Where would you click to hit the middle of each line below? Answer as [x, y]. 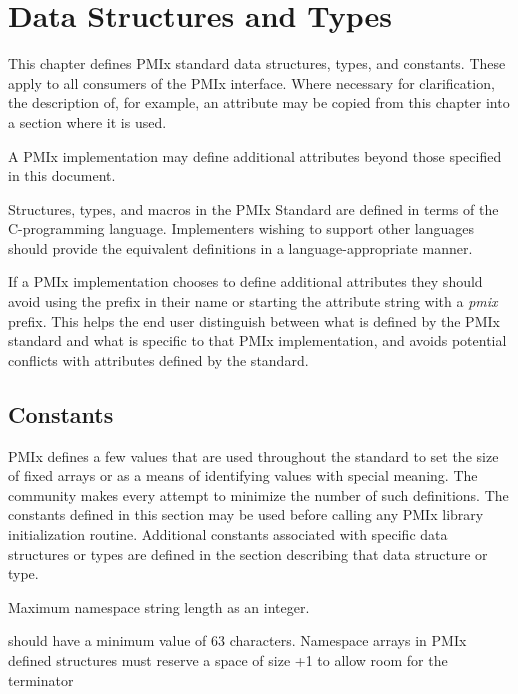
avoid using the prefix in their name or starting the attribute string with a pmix [253, 301]
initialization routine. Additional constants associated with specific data [228, 534]
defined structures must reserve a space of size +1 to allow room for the [228, 659]
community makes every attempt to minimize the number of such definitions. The [258, 494]
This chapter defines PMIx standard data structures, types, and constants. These [257, 63]
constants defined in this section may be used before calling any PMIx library [246, 514]
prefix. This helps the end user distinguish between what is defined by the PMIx [254, 320]
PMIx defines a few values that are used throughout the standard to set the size [253, 455]
